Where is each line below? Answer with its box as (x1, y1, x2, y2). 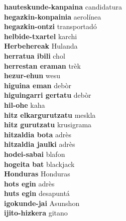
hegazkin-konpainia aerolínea (4, 11, 101, 22)
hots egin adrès (4, 178, 55, 188)
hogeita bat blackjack (4, 158, 75, 169)
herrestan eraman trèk (4, 60, 81, 71)
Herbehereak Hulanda (4, 41, 78, 51)
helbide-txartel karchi (4, 31, 77, 41)
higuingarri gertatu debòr (4, 90, 91, 100)
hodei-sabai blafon (4, 148, 65, 159)
